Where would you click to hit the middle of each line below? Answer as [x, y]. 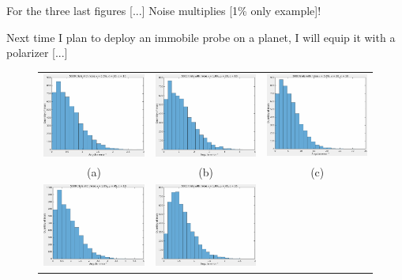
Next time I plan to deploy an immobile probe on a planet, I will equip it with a [201, 37]
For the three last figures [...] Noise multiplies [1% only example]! [164, 10]
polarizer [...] [37, 53]
